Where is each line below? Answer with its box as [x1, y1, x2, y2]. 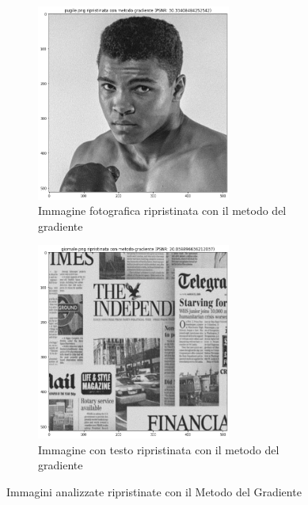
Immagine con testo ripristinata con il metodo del [38, 441, 279, 457]
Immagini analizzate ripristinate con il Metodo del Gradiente [6, 483, 302, 499]
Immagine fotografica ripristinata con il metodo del [38, 202, 287, 219]
